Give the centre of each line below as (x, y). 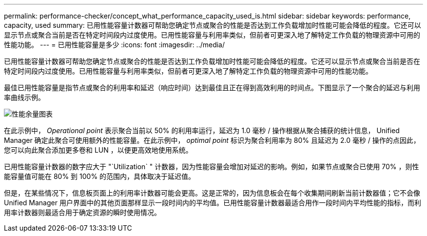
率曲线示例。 (24, 97)
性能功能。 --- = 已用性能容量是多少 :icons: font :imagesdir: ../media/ (115, 45)
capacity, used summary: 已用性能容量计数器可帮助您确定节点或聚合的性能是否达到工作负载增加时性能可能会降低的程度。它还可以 (213, 25)
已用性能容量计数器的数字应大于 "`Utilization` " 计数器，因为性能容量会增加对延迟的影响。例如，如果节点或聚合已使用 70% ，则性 (212, 167)
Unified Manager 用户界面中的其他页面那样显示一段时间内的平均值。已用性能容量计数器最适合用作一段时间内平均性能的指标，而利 (213, 203)
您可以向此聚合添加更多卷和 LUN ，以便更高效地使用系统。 (98, 150)
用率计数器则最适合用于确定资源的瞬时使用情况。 (82, 212)
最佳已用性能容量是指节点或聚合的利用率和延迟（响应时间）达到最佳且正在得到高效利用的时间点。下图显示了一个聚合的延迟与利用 (212, 88)
